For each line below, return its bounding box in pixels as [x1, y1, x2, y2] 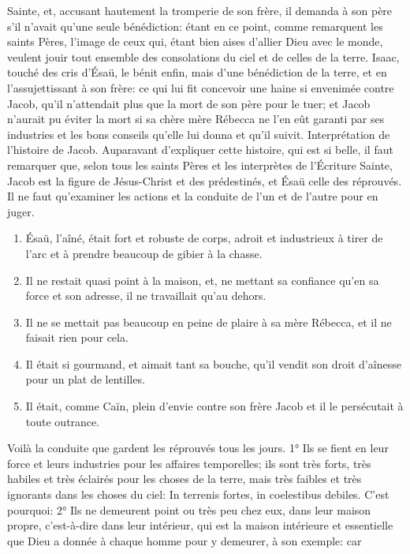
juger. [7, 203, 35, 219]
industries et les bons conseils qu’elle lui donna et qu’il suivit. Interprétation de [7, 125, 390, 142]
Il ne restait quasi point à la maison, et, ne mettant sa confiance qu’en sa [25, 271, 379, 288]
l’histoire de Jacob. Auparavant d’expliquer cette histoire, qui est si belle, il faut [7, 141, 393, 158]
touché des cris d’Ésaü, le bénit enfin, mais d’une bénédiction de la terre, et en [7, 64, 387, 80]
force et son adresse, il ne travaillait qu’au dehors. [25, 287, 266, 304]
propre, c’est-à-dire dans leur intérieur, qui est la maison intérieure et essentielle [7, 517, 393, 533]
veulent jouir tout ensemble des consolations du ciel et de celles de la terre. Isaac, [7, 48, 400, 65]
